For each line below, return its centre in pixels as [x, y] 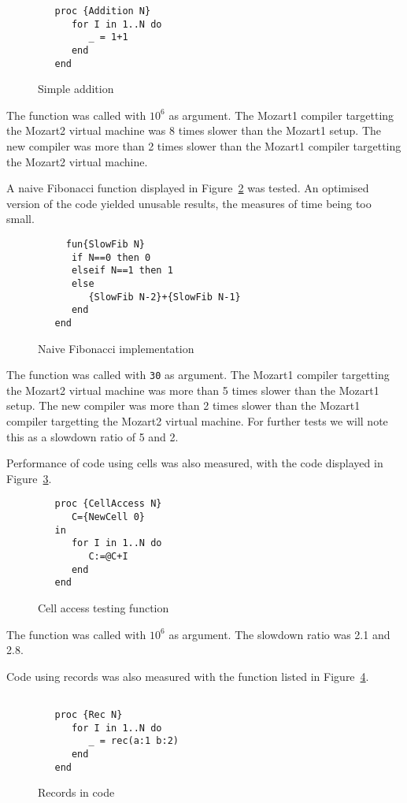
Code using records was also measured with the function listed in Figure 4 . [188, 676]
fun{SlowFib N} [105, 245]
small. [20, 219]
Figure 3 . [29, 478]
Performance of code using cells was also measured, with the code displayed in [195, 463]
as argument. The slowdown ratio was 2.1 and [279, 634]
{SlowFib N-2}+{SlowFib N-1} [165, 297]
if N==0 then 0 [111, 257]
